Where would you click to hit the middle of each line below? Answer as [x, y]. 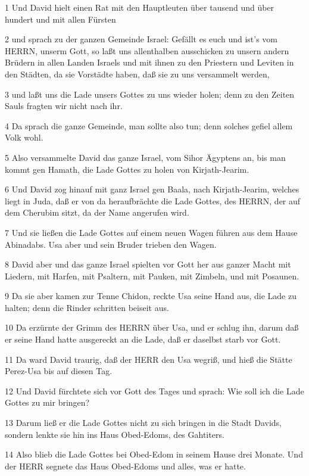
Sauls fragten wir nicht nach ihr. [64, 106]
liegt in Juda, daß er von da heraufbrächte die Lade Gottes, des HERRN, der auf [153, 200]
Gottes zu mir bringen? [47, 402]
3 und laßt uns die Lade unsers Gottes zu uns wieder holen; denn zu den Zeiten [150, 94]
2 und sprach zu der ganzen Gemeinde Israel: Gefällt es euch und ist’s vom [141, 39]
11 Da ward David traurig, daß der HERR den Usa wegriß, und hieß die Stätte [149, 359]
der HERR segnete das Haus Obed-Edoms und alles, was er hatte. [125, 466]
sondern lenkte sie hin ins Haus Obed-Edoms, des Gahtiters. [115, 434]
